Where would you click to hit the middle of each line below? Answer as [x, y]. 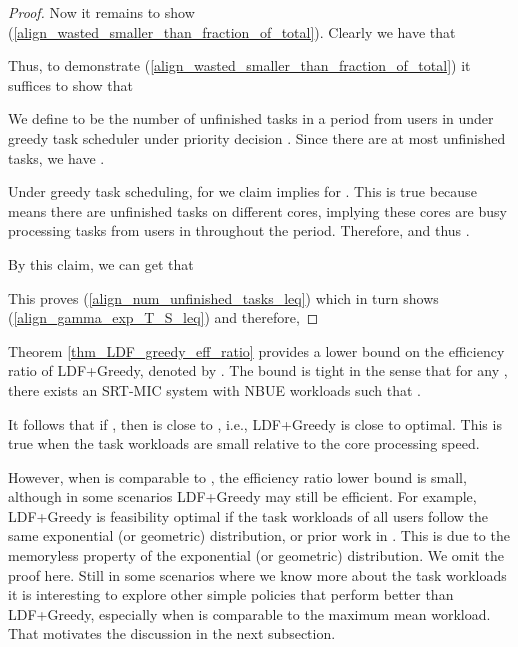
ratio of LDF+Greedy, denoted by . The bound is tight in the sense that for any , [258, 370]
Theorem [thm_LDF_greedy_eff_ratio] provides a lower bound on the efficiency [256, 350]
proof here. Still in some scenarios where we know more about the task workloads [257, 574]
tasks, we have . [56, 157]
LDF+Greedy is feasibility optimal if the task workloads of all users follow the [248, 515]
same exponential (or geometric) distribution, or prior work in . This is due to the [259, 535]
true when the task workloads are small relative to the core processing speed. [244, 443]
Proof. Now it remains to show [101, 12]
